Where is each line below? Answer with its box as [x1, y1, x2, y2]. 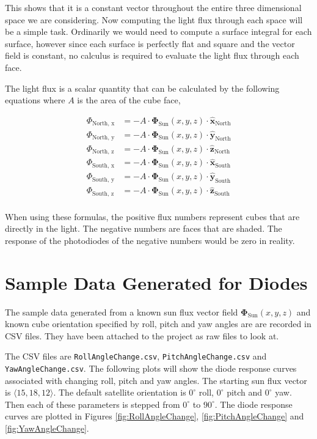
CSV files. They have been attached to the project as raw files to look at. [5, 329, 279, 342]
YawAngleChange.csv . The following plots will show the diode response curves [5, 362, 297, 375]
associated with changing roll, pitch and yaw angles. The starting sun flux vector [5, 374, 307, 386]
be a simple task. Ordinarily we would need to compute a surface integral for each [5, 25, 312, 38]
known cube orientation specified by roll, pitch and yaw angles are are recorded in [5, 317, 312, 330]
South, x [92, 162, 115, 169]
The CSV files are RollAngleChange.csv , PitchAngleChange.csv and [5, 350, 267, 363]
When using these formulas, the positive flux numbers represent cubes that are [5, 210, 300, 223]
